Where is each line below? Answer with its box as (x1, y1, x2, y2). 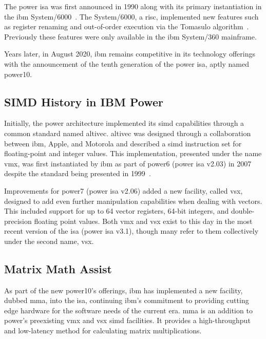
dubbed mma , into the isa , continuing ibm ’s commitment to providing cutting (4, 295, 249, 306)
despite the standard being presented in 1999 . (4, 168, 151, 179)
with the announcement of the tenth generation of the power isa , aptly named (4, 58, 249, 69)
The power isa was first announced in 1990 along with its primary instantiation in (4, 1, 262, 11)
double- (231, 205, 255, 216)
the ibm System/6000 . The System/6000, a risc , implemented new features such (4, 11, 259, 22)
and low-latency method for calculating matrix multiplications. (4, 325, 202, 336)
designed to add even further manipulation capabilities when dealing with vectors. (4, 195, 262, 206)
